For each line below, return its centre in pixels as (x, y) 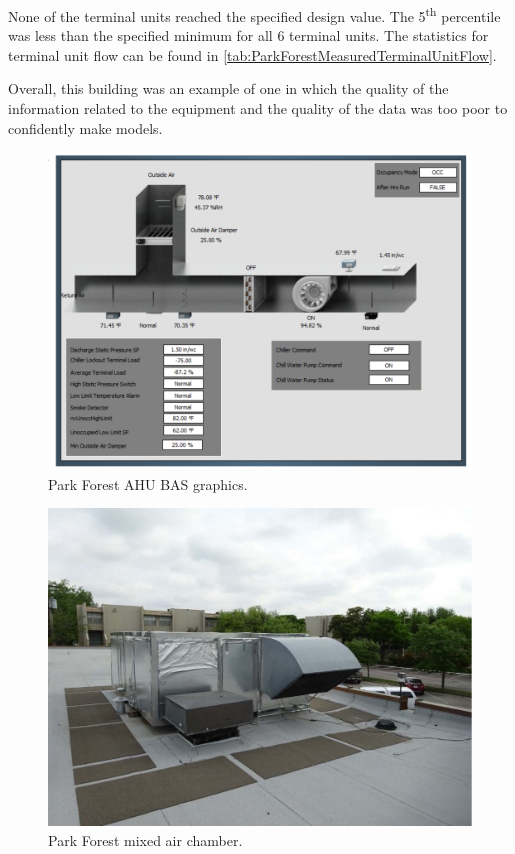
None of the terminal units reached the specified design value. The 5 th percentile (254, 14)
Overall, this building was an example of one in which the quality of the (228, 88)
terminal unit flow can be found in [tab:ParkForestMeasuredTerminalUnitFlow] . (252, 54)
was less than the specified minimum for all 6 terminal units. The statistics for (248, 35)
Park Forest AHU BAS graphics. (148, 483)
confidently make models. (85, 127)
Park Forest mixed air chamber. (145, 839)
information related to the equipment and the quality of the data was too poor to (258, 108)
